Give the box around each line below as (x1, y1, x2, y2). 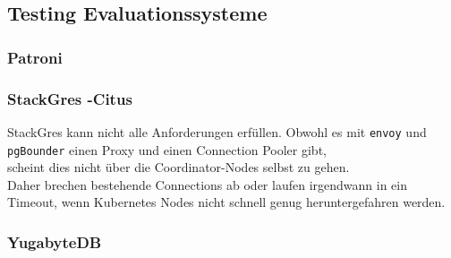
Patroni (7, 46, 63, 68)
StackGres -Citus (7, 87, 132, 109)
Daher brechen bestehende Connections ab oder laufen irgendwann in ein (7, 175, 407, 193)
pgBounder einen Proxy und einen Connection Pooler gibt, (7, 140, 327, 159)
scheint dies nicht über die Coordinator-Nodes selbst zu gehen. (7, 158, 350, 176)
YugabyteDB (7, 230, 102, 253)
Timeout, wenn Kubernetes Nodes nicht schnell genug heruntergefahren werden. (7, 193, 446, 211)
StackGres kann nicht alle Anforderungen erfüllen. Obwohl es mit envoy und (7, 122, 427, 141)
